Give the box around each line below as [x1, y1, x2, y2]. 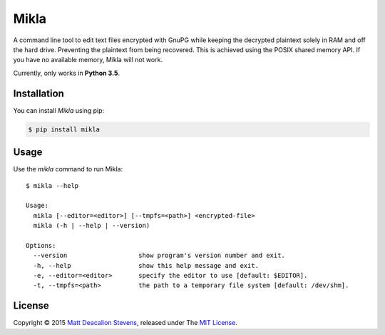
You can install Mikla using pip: [13, 106, 105, 114]
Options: [26, 241, 56, 249]
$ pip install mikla [28, 125, 100, 134]
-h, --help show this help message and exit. [33, 261, 260, 269]
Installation [13, 87, 64, 99]
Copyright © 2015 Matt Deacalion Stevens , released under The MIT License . [13, 319, 238, 327]
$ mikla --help [26, 181, 79, 189]
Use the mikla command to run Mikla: [13, 165, 123, 174]
